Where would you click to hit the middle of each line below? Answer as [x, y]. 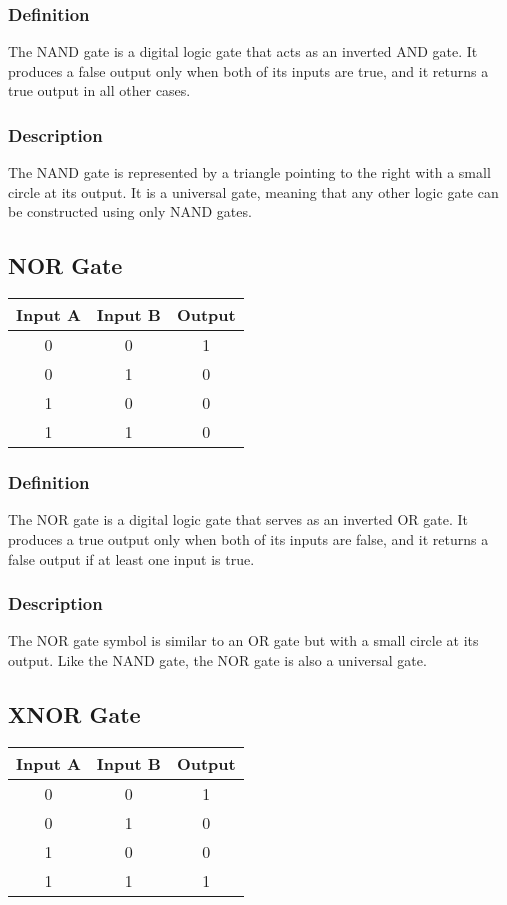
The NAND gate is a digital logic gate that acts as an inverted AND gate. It [243, 51]
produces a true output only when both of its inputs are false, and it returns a [248, 539]
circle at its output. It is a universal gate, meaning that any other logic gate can [253, 191]
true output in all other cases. [99, 90]
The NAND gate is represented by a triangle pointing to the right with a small [249, 172]
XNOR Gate [74, 714]
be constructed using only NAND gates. [130, 211]
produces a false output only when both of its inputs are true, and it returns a [248, 70]
